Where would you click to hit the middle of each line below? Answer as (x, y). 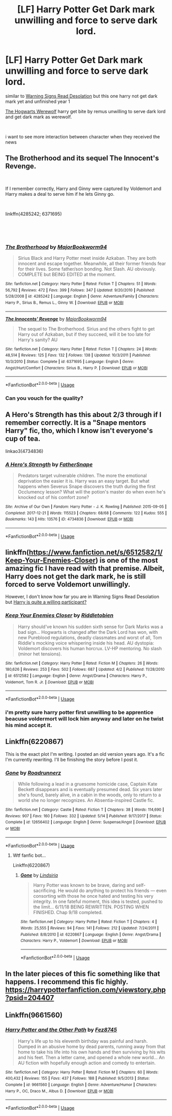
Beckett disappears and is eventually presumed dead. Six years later (90, 790)
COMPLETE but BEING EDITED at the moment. (67, 275)
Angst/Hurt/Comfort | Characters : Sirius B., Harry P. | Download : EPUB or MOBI (77, 368)
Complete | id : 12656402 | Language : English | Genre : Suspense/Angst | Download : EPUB (86, 822)
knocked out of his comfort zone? (53, 497)
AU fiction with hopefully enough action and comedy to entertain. (87, 1063)
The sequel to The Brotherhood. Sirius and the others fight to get (86, 328)
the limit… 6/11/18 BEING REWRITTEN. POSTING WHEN (91, 907)
